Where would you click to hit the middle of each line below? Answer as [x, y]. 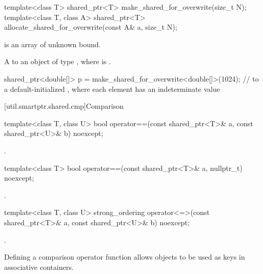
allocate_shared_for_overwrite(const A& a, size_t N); [91, 27]
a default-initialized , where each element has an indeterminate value [112, 89]
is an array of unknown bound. [53, 44]
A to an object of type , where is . [58, 61]
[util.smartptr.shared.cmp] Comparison [64, 106]
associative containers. [39, 267]
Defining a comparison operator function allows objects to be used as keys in [125, 257]
